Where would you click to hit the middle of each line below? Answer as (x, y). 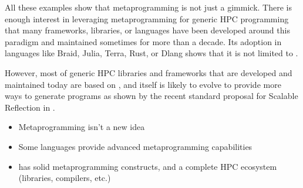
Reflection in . (30, 107)
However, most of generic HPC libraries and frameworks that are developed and (149, 72)
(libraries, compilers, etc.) (65, 178)
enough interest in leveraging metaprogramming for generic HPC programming (147, 18)
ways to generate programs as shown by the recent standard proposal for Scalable (151, 96)
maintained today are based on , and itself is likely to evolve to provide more (143, 84)
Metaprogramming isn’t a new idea (82, 127)
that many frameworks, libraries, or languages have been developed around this (147, 30)
